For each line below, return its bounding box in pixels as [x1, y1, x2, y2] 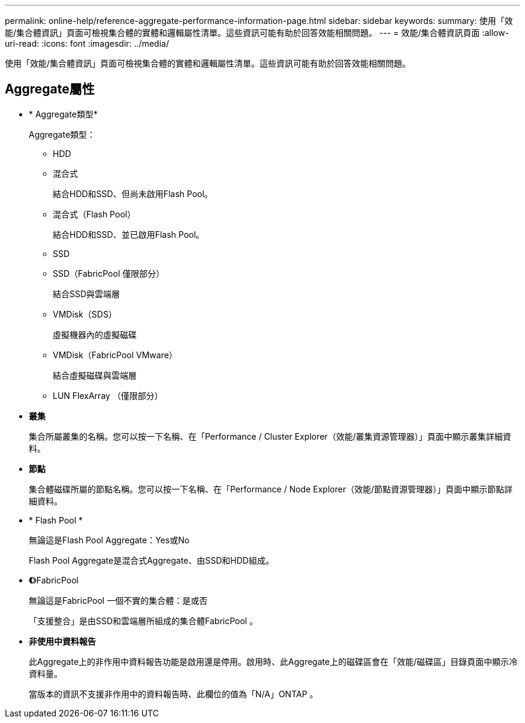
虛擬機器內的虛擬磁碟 [53, 329, 137, 340]
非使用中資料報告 [29, 636, 96, 646]
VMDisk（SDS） [53, 308, 117, 319]
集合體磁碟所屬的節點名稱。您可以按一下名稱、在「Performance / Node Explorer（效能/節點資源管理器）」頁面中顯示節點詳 [29, 483, 513, 494]
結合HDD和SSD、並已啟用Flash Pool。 [53, 229, 204, 240]
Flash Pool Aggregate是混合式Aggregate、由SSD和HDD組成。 [29, 555, 274, 565]
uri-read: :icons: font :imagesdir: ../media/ [5, 38, 169, 49]
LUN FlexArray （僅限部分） [53, 390, 163, 401]
